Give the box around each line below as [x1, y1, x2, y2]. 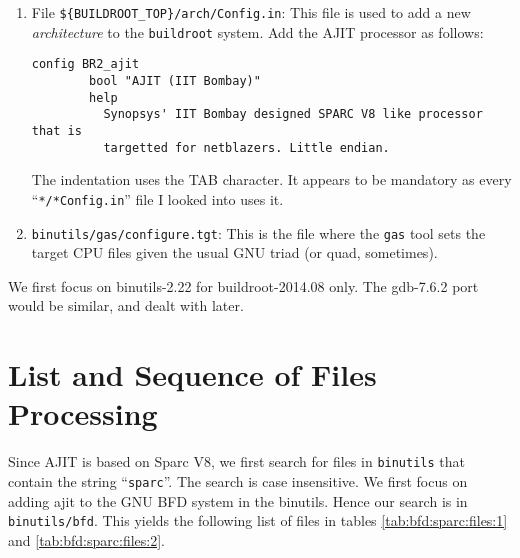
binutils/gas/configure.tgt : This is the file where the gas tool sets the [31, 222, 486, 243]
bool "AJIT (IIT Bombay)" [89, 73, 261, 88]
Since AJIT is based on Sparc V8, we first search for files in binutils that [8, 451, 465, 472]
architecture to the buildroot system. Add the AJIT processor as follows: [31, 21, 484, 42]
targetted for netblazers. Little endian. [103, 140, 390, 155]
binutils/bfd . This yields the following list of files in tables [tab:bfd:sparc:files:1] [8, 510, 508, 531]
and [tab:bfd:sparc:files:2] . [8, 529, 165, 550]
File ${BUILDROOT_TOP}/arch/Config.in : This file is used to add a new [31, 2, 471, 22]
